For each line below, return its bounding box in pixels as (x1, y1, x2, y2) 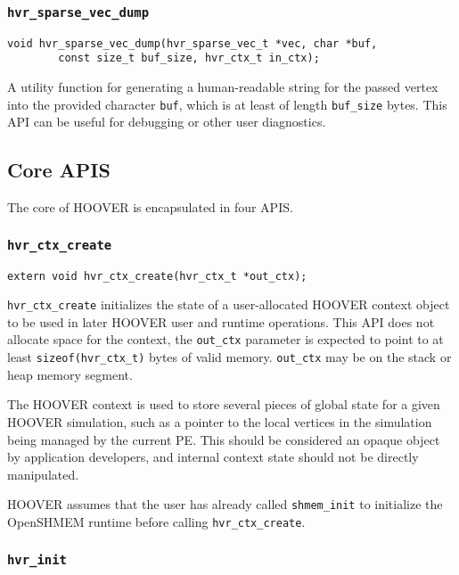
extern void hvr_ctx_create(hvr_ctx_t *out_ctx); (7, 269, 307, 283)
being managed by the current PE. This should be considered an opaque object (7, 430, 440, 448)
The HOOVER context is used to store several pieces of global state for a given (7, 395, 440, 414)
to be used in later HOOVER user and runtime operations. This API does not (7, 312, 435, 331)
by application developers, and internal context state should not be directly (7, 448, 419, 466)
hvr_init (7, 552, 67, 567)
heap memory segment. (7, 365, 133, 383)
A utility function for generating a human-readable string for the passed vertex (7, 78, 439, 96)
